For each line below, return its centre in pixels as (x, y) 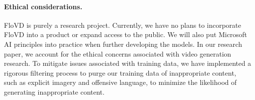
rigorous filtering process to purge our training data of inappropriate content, (120, 72)
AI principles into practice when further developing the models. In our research (123, 44)
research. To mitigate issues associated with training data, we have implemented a (127, 63)
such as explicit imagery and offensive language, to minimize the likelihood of (120, 82)
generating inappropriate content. (54, 91)
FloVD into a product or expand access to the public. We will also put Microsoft (126, 34)
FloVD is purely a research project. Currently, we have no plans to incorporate (123, 25)
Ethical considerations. (43, 6)
